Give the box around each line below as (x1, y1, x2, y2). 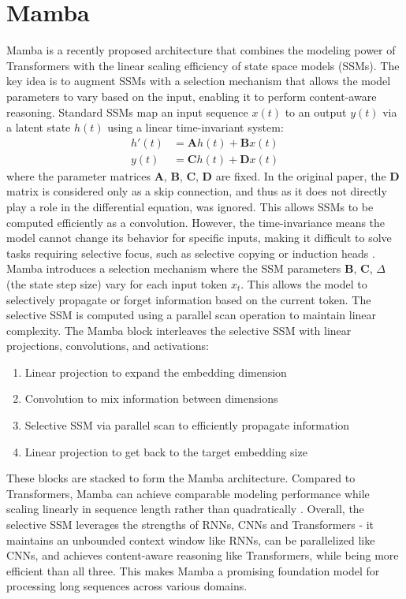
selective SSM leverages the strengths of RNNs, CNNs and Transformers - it (6, 516, 374, 533)
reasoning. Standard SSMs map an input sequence (6, 103, 248, 120)
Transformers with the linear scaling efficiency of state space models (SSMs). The (6, 57, 400, 73)
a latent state (6, 119, 71, 136)
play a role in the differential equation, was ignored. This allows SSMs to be (6, 198, 374, 214)
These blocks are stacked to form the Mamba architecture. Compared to (6, 470, 356, 486)
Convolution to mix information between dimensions (24, 390, 278, 407)
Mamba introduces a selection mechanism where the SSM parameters (6, 260, 341, 277)
